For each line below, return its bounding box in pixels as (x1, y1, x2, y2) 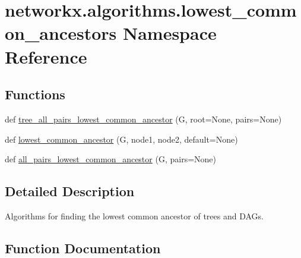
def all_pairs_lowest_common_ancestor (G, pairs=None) (5, 153, 216, 165)
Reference (5, 44, 87, 68)
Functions (5, 85, 65, 103)
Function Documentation (5, 238, 161, 257)
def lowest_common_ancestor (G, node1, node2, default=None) (5, 133, 238, 145)
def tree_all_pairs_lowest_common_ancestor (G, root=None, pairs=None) (5, 112, 282, 125)
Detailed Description (5, 182, 135, 200)
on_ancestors (5, 21, 117, 45)
